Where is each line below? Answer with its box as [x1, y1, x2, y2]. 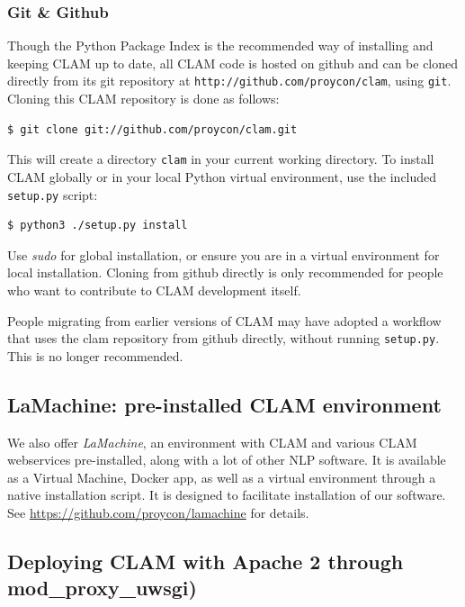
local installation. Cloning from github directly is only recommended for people [7, 263, 443, 282]
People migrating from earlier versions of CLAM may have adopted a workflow [7, 311, 442, 330]
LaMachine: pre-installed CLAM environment [7, 390, 442, 418]
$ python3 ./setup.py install [7, 219, 188, 232]
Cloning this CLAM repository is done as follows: [7, 89, 280, 108]
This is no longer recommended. [7, 346, 183, 365]
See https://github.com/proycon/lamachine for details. [7, 503, 309, 521]
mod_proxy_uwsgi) [7, 574, 197, 602]
